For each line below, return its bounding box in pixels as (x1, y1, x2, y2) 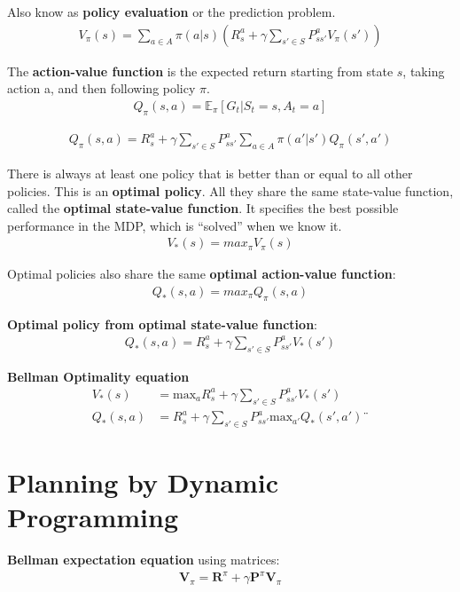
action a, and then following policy (7, 79, 196, 98)
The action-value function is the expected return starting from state (7, 61, 394, 80)
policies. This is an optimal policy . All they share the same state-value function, (7, 181, 454, 200)
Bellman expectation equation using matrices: (7, 550, 280, 569)
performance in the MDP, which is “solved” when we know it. (7, 216, 342, 234)
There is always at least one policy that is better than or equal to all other (7, 163, 413, 182)
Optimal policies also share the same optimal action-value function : (7, 264, 396, 283)
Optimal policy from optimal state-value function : (7, 314, 317, 333)
